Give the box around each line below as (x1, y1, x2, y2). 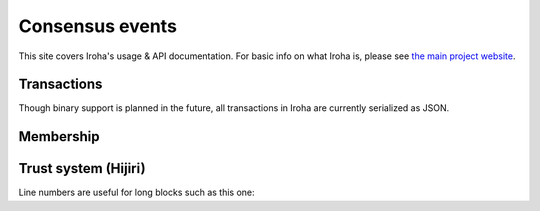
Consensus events (18, 15, 177, 37)
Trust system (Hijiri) (18, 160, 146, 177)
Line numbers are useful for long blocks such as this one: (18, 186, 255, 199)
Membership (18, 128, 100, 145)
